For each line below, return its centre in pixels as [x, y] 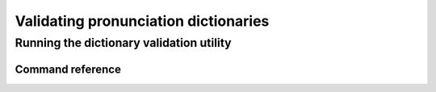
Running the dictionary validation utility [123, 43]
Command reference [68, 69]
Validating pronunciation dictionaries [142, 21]
